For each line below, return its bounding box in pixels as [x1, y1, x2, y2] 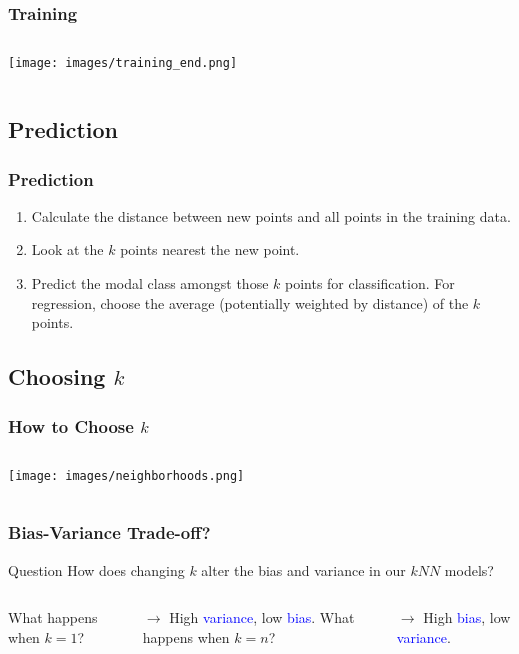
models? [444, 559, 494, 580]
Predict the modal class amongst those [31, 273, 269, 294]
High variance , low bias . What [169, 607, 355, 628]
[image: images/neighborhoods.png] [8, 468, 245, 483]
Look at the [31, 239, 104, 260]
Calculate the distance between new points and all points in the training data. [31, 205, 511, 226]
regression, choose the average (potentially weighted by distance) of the [31, 292, 469, 313]
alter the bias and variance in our [201, 559, 406, 580]
